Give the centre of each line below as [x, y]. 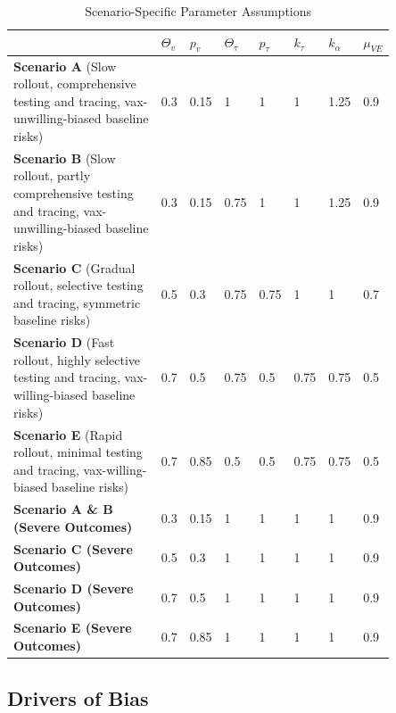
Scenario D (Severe [74, 589]
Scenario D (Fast [64, 342]
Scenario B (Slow [65, 158]
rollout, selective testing [78, 285]
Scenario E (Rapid [68, 434]
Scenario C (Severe [73, 548]
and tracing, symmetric [77, 302]
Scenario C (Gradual [74, 267]
